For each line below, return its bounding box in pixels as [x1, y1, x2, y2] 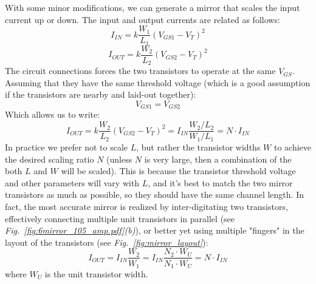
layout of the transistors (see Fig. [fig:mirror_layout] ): [5, 235, 208, 248]
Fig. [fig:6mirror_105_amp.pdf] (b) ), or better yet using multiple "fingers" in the [5, 224, 304, 237]
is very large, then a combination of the [144, 152, 292, 165]
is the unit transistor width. [44, 267, 148, 280]
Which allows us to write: [5, 108, 100, 121]
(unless [106, 152, 132, 165]
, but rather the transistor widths [136, 141, 261, 154]
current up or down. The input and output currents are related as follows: [5, 13, 280, 25]
